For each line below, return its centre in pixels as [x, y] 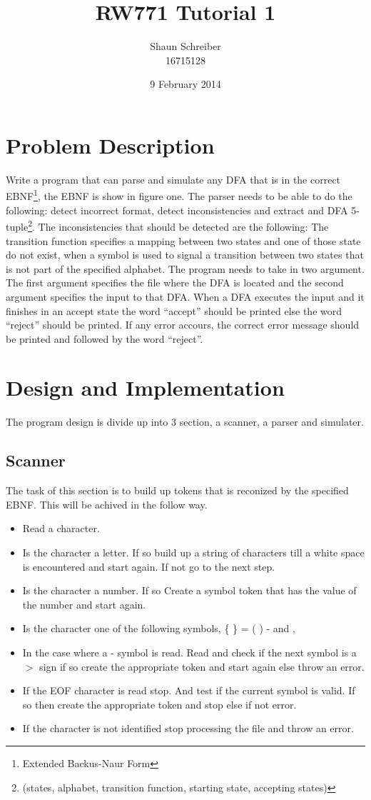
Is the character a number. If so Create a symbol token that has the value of [189, 590]
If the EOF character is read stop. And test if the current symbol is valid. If [189, 690]
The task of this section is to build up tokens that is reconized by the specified [177, 490]
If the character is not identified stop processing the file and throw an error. [188, 728]
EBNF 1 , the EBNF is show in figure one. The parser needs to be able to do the [179, 195]
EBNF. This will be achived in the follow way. [107, 504]
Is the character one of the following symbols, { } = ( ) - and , [159, 628]
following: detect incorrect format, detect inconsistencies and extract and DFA [177, 210]
